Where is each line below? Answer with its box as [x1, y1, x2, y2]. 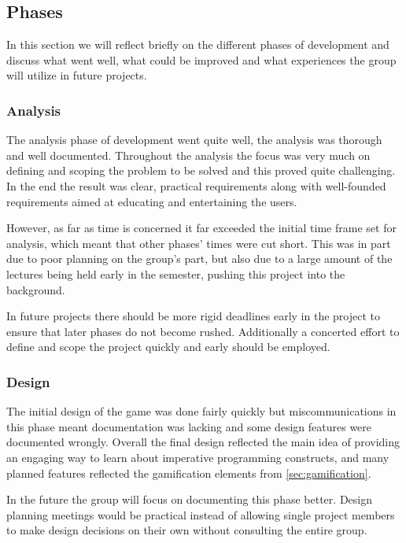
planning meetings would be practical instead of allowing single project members [6, 506, 395, 523]
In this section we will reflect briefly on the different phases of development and [6, 36, 389, 53]
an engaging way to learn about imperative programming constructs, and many [6, 449, 389, 465]
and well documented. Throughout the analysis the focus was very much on [6, 146, 371, 163]
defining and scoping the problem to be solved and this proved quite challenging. [6, 162, 396, 179]
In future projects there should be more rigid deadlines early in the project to [6, 308, 380, 324]
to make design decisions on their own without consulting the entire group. [6, 522, 367, 538]
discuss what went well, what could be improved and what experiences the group [6, 51, 397, 68]
